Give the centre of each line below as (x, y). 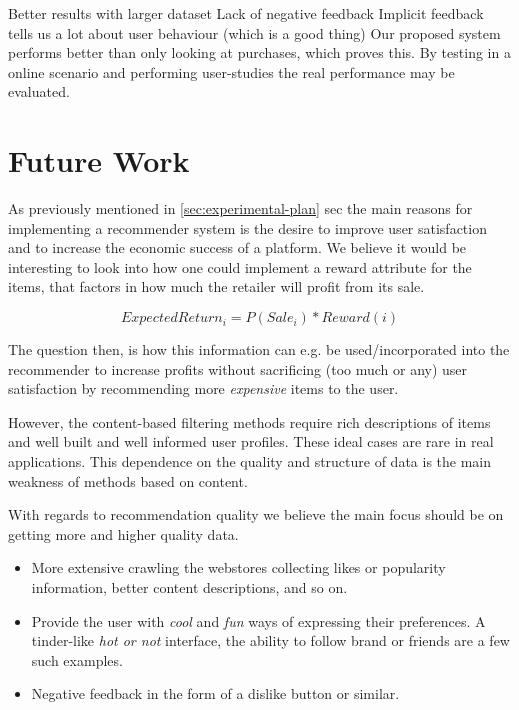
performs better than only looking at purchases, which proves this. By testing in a (259, 52)
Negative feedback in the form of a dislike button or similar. (215, 693)
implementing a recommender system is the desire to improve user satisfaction (247, 227)
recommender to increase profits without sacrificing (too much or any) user (238, 368)
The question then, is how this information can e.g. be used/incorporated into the (259, 349)
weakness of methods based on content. (128, 480)
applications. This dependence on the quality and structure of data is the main (250, 461)
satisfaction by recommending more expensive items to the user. (203, 388)
